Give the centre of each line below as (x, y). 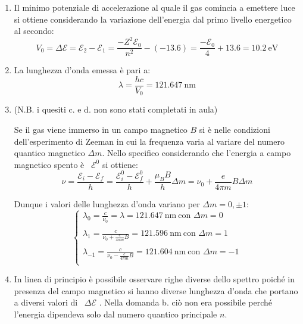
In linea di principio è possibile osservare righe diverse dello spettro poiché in (154, 279)
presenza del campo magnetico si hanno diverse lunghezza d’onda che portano (156, 290)
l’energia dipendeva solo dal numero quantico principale (115, 314)
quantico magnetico (49, 153)
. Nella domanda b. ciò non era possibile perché (186, 302)
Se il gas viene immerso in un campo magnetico (101, 130)
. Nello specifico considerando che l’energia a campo (196, 153)
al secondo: (34, 31)
